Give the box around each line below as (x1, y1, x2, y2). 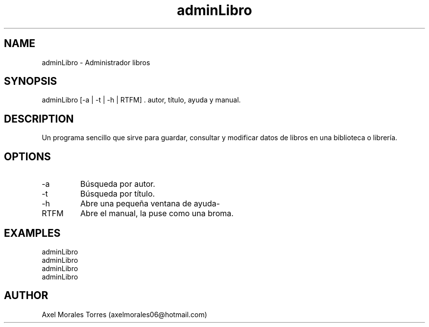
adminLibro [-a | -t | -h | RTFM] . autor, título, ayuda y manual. (42, 96, 241, 104)
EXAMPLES (4, 226, 61, 239)
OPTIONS (4, 150, 51, 163)
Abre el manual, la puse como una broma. (80, 208, 234, 219)
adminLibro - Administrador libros (42, 58, 150, 67)
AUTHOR (4, 289, 48, 302)
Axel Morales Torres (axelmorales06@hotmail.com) (42, 310, 207, 319)
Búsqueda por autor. (80, 179, 155, 189)
